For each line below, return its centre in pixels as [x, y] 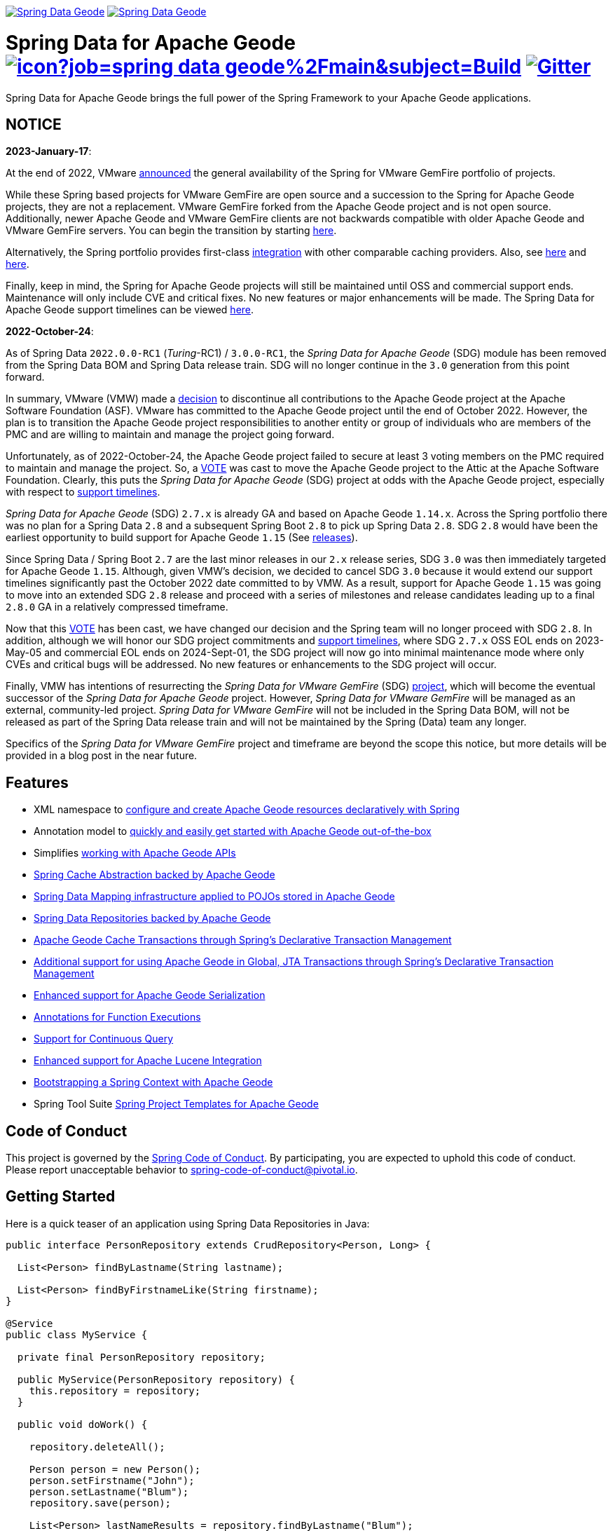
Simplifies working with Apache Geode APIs [135, 853]
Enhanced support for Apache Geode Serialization [150, 995]
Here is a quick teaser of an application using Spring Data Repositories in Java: [188, 1223]
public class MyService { [77, 1334]
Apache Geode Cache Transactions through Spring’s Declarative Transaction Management [243, 940]
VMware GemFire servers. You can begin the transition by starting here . [171, 231]
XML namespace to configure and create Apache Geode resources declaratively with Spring [247, 810]
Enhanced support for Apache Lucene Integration [148, 1061]
